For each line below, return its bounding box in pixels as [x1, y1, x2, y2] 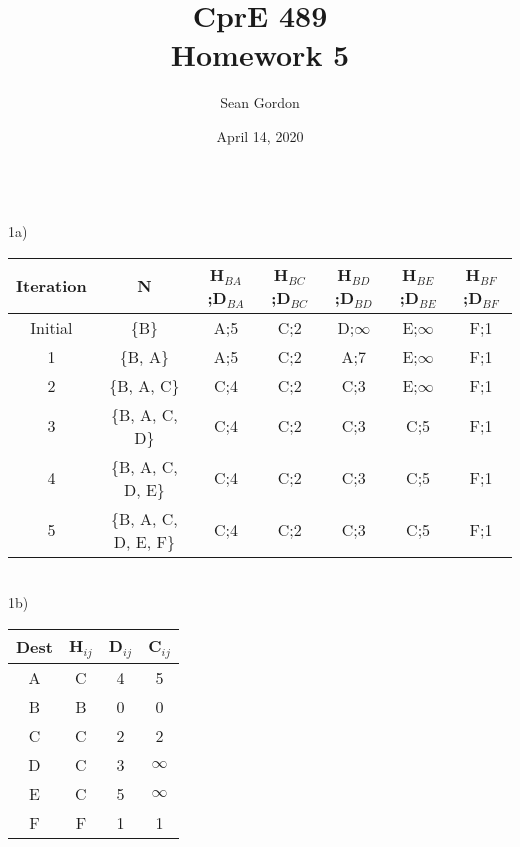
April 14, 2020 [216, 125, 304, 146]
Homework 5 [170, 34, 350, 75]
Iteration [16, 274, 87, 298]
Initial [30, 315, 73, 339]
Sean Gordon [220, 92, 300, 113]
